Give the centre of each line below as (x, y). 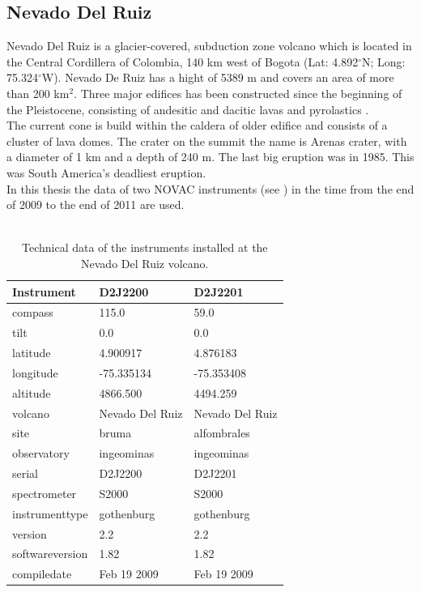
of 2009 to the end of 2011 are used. (96, 204)
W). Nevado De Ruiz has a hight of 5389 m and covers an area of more (218, 77)
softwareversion (50, 554)
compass (33, 312)
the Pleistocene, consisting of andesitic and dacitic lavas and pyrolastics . (188, 109)
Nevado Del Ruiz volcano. (145, 263)
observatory (41, 453)
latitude (32, 353)
